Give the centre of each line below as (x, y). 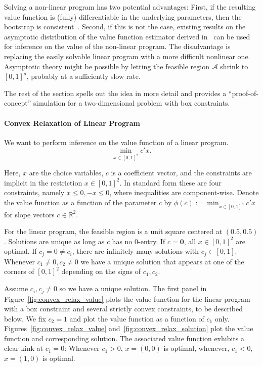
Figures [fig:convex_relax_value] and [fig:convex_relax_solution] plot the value (129, 328)
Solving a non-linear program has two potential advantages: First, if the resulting (130, 7)
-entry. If (152, 241)
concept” (18, 103)
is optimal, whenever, (196, 348)
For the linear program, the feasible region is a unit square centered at (113, 231)
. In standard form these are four (170, 182)
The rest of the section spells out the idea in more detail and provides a (115, 93)
